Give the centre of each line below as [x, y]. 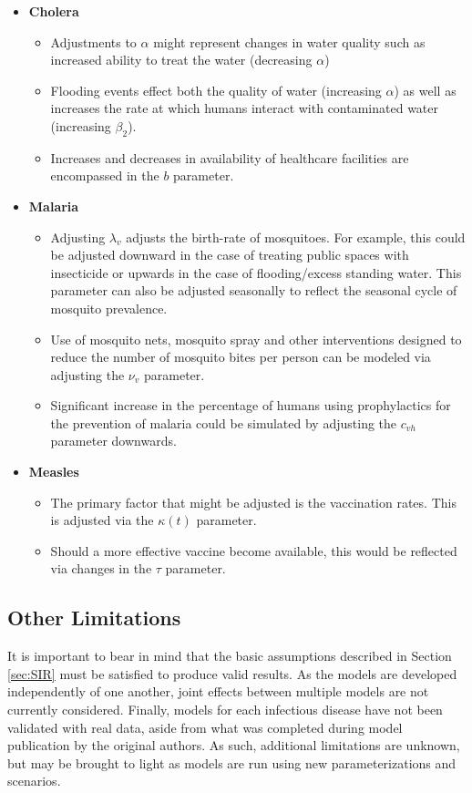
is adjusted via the [102, 520]
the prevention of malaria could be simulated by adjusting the [224, 422]
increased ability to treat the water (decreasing [181, 60]
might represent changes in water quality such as [289, 41]
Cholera [54, 11]
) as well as [425, 90]
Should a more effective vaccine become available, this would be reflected [254, 550]
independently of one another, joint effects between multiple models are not [218, 691]
